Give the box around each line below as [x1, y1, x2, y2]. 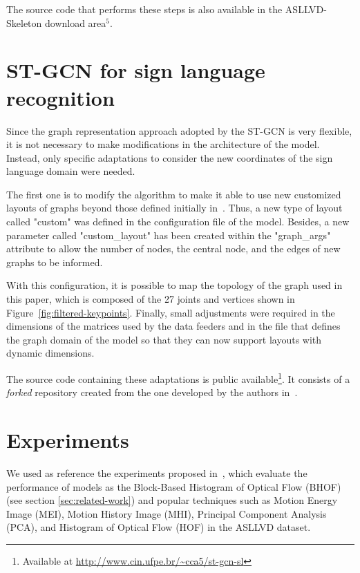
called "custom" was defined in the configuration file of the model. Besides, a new [6, 214, 350, 229]
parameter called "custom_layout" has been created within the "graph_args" [6, 227, 331, 242]
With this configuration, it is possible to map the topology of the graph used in [6, 278, 343, 292]
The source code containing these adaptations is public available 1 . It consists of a [6, 370, 350, 386]
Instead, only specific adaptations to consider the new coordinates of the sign [6, 150, 333, 165]
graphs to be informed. [6, 254, 103, 269]
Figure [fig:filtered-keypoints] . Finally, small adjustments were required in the [6, 305, 335, 319]
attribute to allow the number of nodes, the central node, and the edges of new [6, 241, 341, 256]
